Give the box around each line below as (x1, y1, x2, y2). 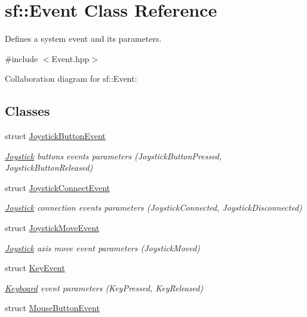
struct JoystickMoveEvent (5, 221, 100, 234)
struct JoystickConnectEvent (5, 181, 110, 193)
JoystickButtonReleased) (5, 161, 93, 174)
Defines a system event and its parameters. (5, 32, 162, 45)
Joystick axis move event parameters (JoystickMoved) (5, 241, 200, 254)
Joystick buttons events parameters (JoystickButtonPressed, (5, 149, 222, 162)
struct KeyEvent (5, 261, 65, 274)
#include (5, 52, 38, 64)
